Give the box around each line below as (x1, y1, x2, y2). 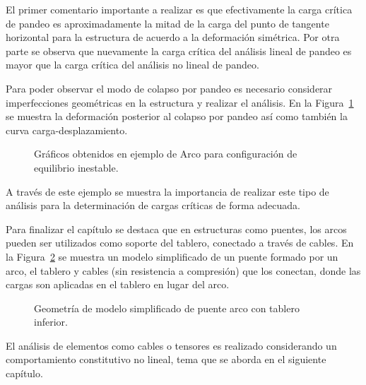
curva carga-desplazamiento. (6, 122, 128, 137)
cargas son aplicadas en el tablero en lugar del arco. (6, 277, 230, 292)
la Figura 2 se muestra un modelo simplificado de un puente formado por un (6, 249, 338, 263)
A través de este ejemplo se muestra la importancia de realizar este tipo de (6, 184, 329, 199)
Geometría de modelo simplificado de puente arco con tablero (34, 300, 300, 315)
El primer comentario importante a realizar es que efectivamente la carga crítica (6, 2, 353, 16)
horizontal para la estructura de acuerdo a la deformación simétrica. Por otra (6, 30, 340, 45)
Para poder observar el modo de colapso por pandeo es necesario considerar (6, 81, 333, 95)
